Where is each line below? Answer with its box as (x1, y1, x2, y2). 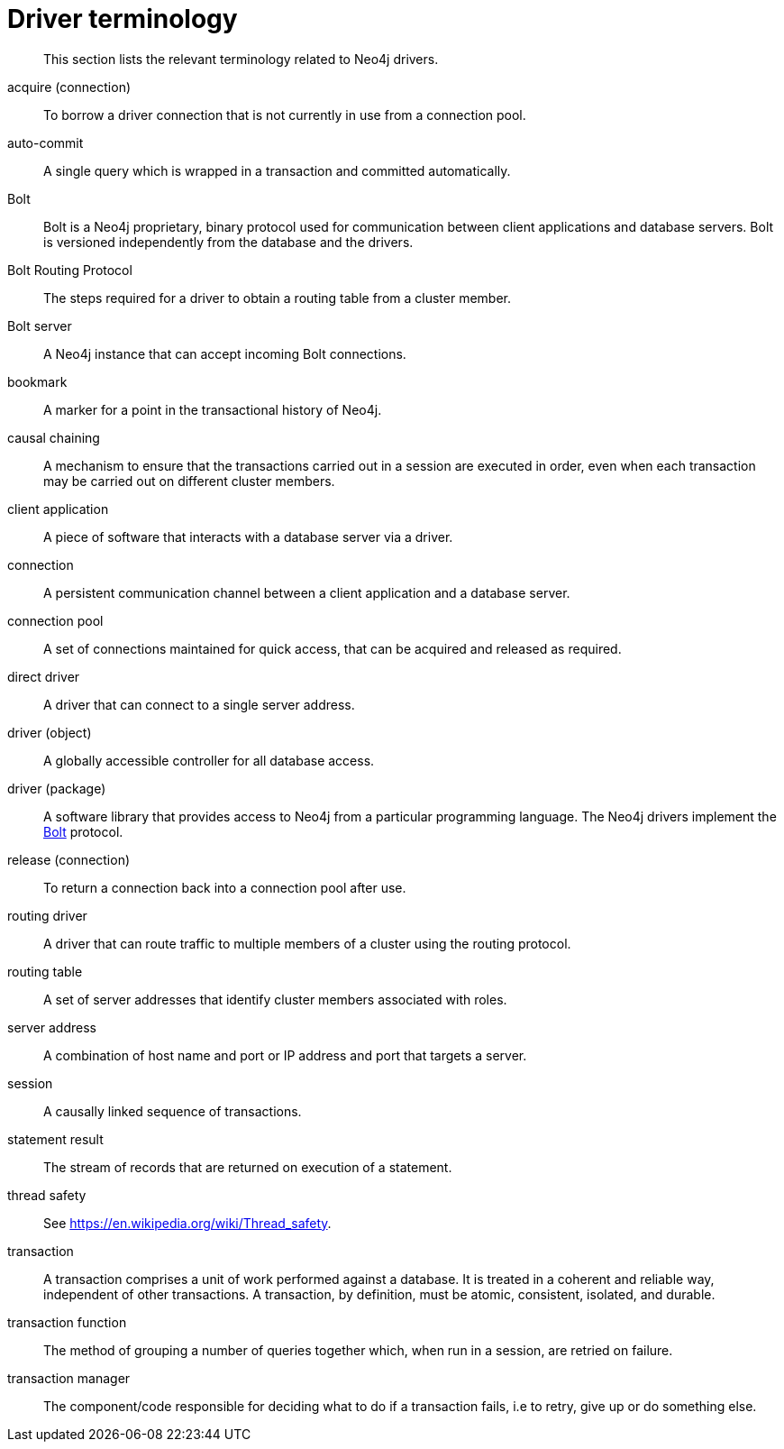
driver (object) (7, 724, 92, 740)
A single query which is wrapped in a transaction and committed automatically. (43, 162, 511, 179)
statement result (7, 1131, 104, 1147)
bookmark (7, 373, 68, 390)
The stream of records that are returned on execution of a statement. (43, 1159, 452, 1175)
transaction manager (7, 1370, 131, 1386)
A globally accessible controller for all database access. (43, 752, 375, 768)
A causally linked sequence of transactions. (43, 1103, 302, 1119)
